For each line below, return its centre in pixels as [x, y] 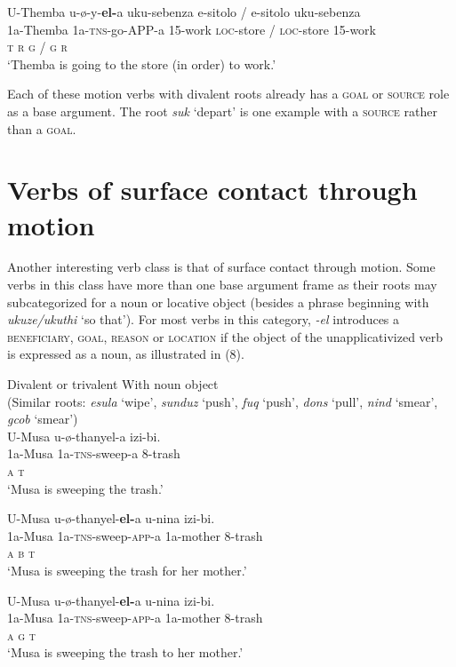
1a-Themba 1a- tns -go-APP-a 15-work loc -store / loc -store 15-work [192, 29]
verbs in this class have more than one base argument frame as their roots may [222, 285]
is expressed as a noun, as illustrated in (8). [126, 354]
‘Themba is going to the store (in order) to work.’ [142, 64]
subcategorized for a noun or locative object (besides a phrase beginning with [218, 302]
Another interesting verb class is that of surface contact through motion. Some [221, 267]
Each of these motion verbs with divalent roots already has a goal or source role [228, 94]
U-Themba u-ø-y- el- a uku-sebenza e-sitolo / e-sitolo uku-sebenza [184, 12]
